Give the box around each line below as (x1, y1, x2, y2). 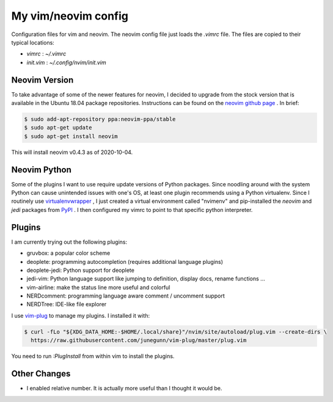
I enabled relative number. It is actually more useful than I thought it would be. (26, 385, 222, 392)
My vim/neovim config (11, 9, 128, 23)
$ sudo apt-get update (24, 124, 92, 131)
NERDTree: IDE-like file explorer (26, 301, 107, 308)
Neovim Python (11, 164, 71, 175)
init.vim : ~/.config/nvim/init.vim (26, 59, 106, 66)
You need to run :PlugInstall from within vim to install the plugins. (11, 353, 175, 360)
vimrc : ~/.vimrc (26, 50, 67, 57)
